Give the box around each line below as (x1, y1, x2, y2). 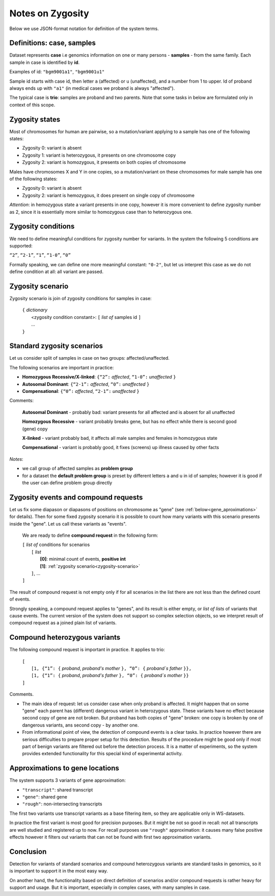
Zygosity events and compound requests (9, 493, 143, 502)
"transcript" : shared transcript (22, 786, 93, 793)
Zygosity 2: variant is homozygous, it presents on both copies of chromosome (22, 159, 186, 165)
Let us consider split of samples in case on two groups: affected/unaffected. (9, 355, 170, 361)
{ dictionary (22, 307, 48, 313)
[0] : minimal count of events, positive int (40, 556, 126, 562)
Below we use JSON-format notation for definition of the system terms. (9, 26, 159, 32)
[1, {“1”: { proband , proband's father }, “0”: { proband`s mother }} (31, 673, 189, 679)
